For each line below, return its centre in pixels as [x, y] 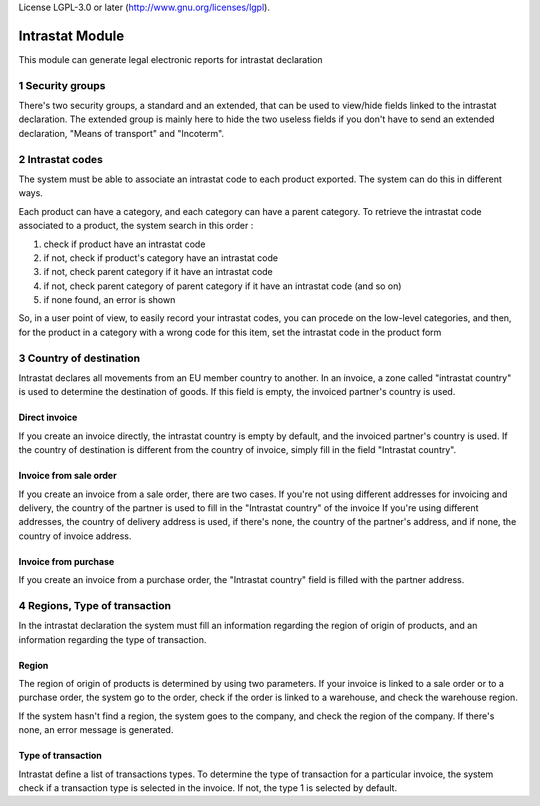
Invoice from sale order [67, 476]
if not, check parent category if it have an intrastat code [158, 272]
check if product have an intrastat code [124, 244]
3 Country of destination [79, 358]
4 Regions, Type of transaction [95, 605]
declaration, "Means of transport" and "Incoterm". [121, 133]
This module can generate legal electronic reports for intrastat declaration [171, 59]
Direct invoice [48, 417]
